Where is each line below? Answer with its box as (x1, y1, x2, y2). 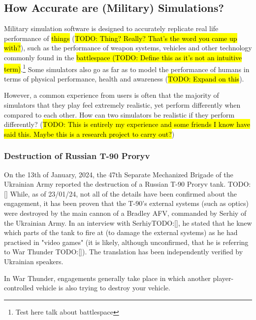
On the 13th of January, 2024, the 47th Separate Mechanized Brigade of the (4, 169, 233, 179)
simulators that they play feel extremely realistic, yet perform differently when (4, 100, 241, 110)
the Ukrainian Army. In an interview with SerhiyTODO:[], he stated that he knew (4, 217, 252, 228)
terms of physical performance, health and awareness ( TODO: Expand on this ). (4, 73, 244, 83)
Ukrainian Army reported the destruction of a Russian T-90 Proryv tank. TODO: (4, 179, 251, 189)
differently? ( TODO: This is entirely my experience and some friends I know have (4, 119, 250, 129)
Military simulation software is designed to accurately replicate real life (4, 23, 219, 34)
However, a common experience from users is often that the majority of (4, 90, 219, 100)
